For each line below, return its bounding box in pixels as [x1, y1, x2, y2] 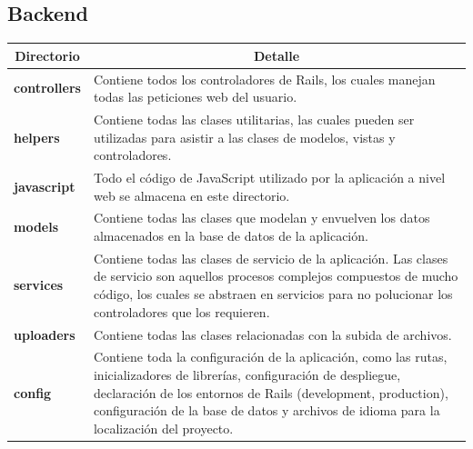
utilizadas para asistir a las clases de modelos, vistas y [93, 127, 396, 146]
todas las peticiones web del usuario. [93, 87, 297, 106]
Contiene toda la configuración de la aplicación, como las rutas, [93, 347, 448, 366]
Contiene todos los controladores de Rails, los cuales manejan [93, 69, 436, 88]
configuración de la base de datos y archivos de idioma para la [93, 401, 440, 420]
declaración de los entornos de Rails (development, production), [93, 383, 448, 402]
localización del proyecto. [93, 418, 234, 437]
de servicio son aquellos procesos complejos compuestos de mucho [93, 266, 458, 285]
